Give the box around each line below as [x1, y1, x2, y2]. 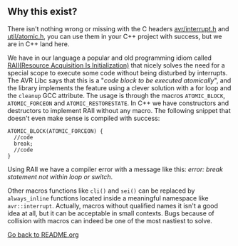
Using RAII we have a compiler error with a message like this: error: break [7, 165, 223, 173]
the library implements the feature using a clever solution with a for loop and [7, 83, 232, 92]
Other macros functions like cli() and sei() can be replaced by [7, 186, 195, 195]
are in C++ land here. [7, 39, 70, 48]
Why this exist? [7, 6, 78, 18]
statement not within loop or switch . [7, 172, 113, 181]
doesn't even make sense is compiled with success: [7, 114, 160, 122]
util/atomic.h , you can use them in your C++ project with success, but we [7, 32, 222, 41]
